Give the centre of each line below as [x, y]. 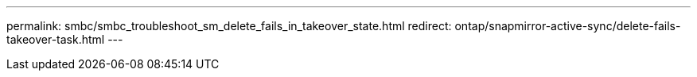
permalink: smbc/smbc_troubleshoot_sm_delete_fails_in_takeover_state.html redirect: [229, 26]
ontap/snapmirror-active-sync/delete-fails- [568, 26]
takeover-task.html [56, 39]
